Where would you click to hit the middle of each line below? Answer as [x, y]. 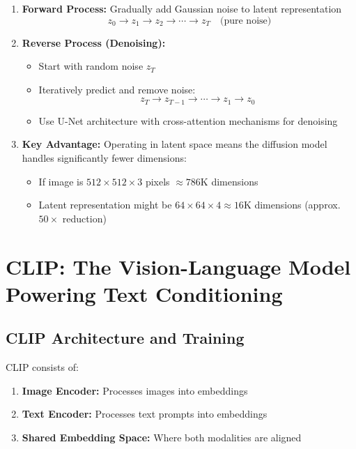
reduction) [84, 218]
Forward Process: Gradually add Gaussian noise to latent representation [182, 8]
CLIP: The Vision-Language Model [178, 266]
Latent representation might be [105, 205]
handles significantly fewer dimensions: [104, 158]
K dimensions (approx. [292, 205]
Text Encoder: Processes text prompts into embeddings [145, 414]
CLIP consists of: [42, 367]
